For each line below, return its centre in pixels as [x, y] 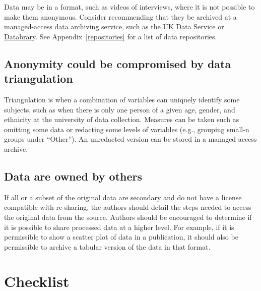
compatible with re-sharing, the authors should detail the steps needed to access [128, 207]
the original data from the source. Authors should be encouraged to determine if [128, 217]
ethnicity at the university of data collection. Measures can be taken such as [122, 119]
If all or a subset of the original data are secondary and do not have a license [123, 197]
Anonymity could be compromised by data [118, 63]
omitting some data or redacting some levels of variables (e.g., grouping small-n [127, 129]
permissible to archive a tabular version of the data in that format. [107, 246]
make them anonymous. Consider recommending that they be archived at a [120, 16]
